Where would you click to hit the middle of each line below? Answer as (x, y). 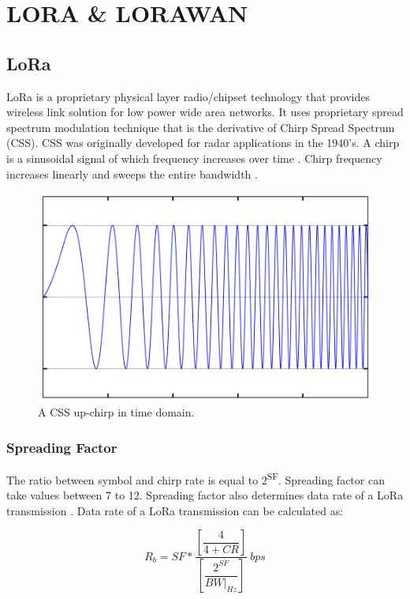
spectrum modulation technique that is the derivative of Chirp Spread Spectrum (201, 127)
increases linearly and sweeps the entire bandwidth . (132, 173)
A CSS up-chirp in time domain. (116, 412)
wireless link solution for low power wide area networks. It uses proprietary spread (205, 112)
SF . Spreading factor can (326, 478)
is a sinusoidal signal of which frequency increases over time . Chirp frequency (194, 158)
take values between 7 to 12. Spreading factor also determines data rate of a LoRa (205, 495)
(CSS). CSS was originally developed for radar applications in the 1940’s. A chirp (203, 143)
